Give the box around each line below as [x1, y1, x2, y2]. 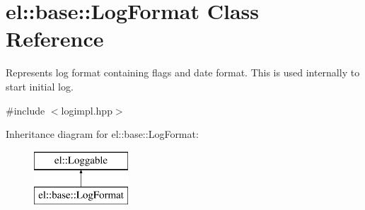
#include [6, 103, 45, 117]
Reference [6, 24, 104, 53]
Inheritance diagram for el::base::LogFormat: [6, 127, 199, 141]
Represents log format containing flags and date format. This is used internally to [6, 65, 360, 80]
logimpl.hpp [61, 103, 112, 117]
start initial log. [6, 78, 74, 93]
